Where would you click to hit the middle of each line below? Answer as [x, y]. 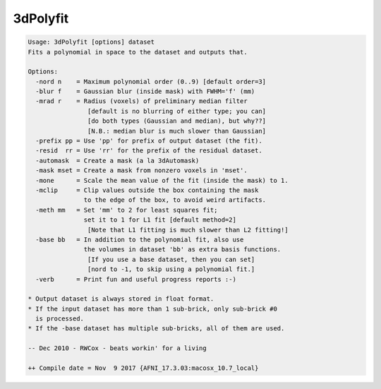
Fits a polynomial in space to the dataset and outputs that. [138, 52]
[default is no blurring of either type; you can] [177, 111]
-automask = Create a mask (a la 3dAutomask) [117, 160]
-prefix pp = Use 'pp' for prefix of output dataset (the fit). [149, 141]
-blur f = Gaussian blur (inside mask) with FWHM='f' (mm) [145, 91]
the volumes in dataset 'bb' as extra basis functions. [182, 250]
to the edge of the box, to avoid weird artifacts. [175, 200]
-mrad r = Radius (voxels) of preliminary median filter [141, 101]
